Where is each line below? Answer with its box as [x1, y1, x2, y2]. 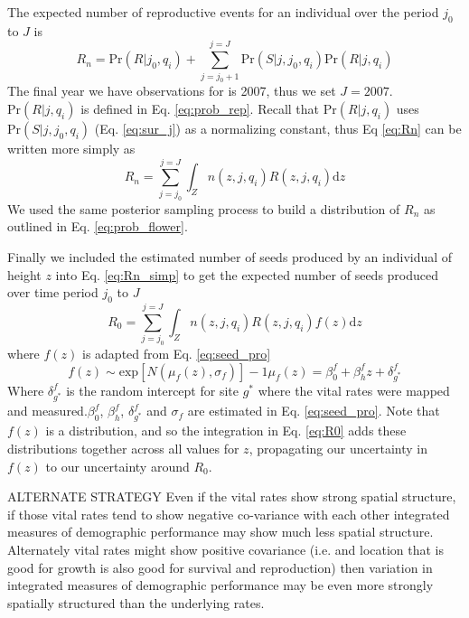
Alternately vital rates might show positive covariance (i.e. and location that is [7, 540, 445, 559]
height [7, 265, 42, 284]
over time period [7, 283, 98, 302]
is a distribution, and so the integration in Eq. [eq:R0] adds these [45, 421, 407, 440]
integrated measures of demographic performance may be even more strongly [7, 576, 434, 595]
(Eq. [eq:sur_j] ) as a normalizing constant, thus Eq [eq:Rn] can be [94, 119, 462, 138]
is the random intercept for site [66, 380, 239, 399]
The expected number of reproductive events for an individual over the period [7, 3, 439, 21]
